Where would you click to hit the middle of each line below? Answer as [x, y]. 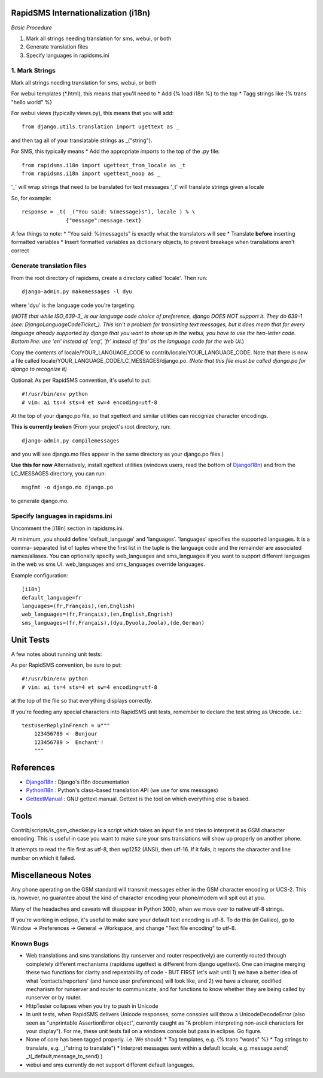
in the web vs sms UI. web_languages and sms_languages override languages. [108, 564]
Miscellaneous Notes [51, 875]
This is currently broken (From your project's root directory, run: [91, 427]
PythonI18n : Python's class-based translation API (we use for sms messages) [122, 790]
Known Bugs [30, 944]
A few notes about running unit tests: [57, 654]
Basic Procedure [31, 28]
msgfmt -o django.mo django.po [68, 487]
